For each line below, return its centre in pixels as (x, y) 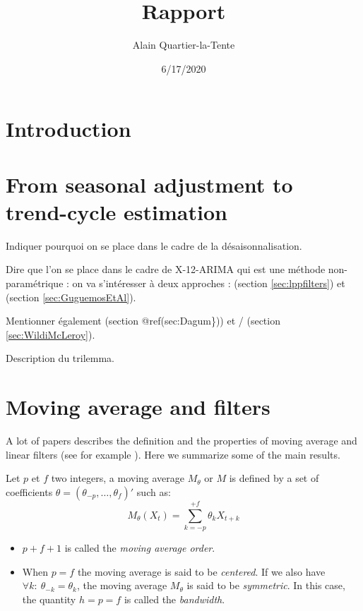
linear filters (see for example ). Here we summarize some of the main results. (173, 454)
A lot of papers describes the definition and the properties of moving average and (181, 441)
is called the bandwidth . (174, 599)
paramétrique (35, 283)
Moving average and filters (138, 407)
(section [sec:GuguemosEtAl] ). (71, 297)
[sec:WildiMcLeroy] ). (50, 334)
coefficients (29, 491)
